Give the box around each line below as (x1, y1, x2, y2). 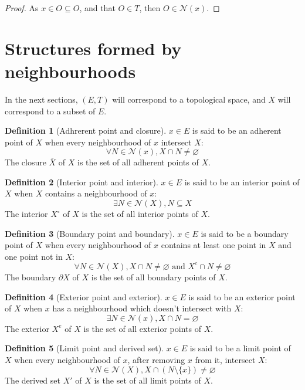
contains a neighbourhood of (45, 187, 147, 199)
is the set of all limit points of (94, 374, 201, 386)
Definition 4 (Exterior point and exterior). (5, 290, 162, 303)
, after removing (127, 353, 185, 365)
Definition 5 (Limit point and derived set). (5, 342, 164, 354)
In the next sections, (5, 93, 78, 105)
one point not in (5, 250, 63, 262)
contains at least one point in (161, 239, 266, 251)
